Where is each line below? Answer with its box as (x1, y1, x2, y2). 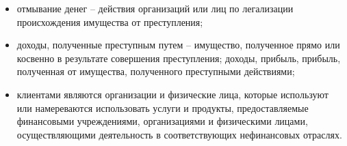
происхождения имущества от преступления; (16, 14, 203, 29)
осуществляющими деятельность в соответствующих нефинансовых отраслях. (16, 127, 342, 141)
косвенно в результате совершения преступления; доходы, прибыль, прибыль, (16, 50, 341, 65)
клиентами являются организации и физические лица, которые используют (16, 87, 329, 101)
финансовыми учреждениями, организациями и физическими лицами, (16, 114, 308, 128)
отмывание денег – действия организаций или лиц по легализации (16, 1, 294, 15)
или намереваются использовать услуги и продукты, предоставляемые (16, 100, 309, 115)
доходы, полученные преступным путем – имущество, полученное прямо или (16, 38, 340, 52)
